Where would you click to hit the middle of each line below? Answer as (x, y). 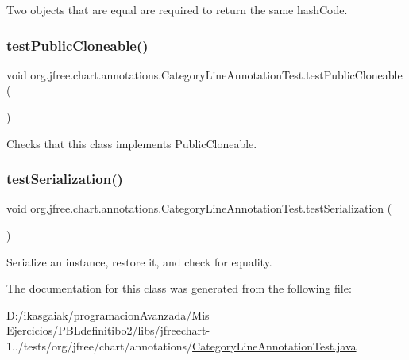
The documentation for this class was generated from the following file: (179, 288)
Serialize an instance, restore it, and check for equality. (139, 261)
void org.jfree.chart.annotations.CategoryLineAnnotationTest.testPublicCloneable (204, 74)
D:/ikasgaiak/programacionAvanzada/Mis (108, 314)
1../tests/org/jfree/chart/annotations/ (100, 345)
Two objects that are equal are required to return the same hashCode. (177, 10)
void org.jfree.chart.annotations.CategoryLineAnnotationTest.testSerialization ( (199, 208)
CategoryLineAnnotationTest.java (274, 345)
